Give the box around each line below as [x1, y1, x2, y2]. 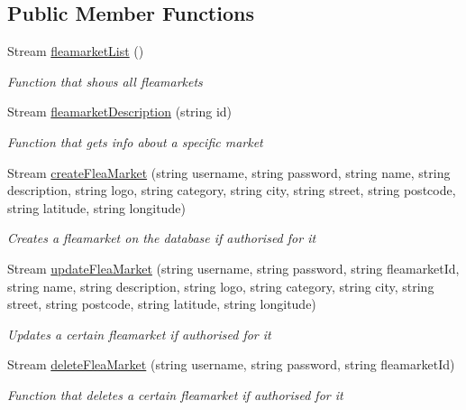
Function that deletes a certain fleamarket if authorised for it [7, 385, 343, 404]
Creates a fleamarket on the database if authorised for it [7, 228, 316, 247]
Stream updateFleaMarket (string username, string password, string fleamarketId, [7, 258, 460, 277]
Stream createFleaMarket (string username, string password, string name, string [7, 163, 451, 182]
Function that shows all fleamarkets [7, 71, 203, 90]
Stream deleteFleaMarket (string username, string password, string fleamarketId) [7, 355, 455, 374]
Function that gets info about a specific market [7, 132, 263, 151]
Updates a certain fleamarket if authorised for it [7, 324, 271, 343]
